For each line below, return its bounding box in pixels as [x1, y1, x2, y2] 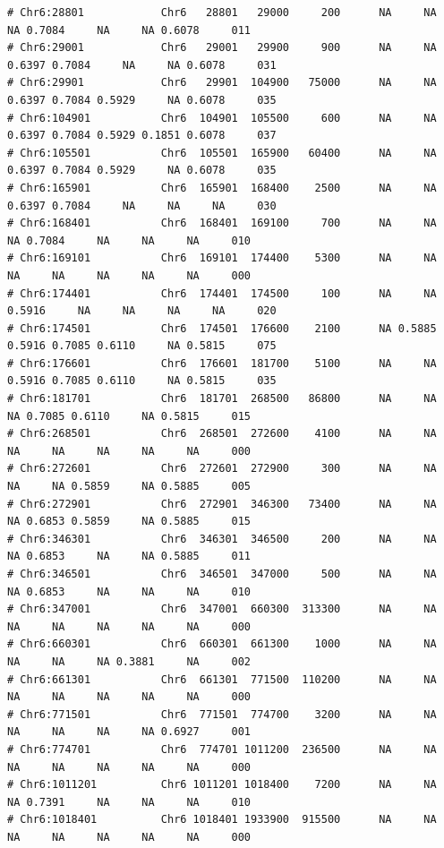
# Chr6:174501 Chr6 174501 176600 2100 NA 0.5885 [7, 321, 437, 335]
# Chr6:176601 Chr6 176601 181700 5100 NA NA [7, 356, 437, 370]
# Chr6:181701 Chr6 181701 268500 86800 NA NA [7, 392, 437, 406]
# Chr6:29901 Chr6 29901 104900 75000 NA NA [7, 76, 437, 90]
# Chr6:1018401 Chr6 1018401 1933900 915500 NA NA [7, 813, 437, 827]
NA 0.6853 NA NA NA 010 [7, 585, 252, 598]
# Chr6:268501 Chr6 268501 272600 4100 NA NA [7, 427, 437, 441]
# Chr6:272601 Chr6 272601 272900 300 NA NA [7, 462, 437, 475]
